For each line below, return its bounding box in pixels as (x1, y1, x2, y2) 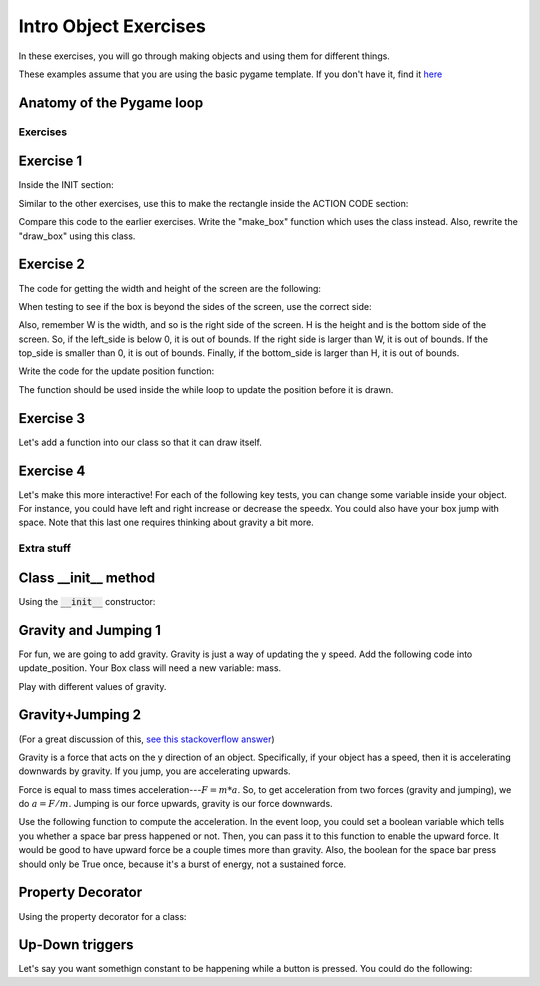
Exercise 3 (18, 410, 85, 427)
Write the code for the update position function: (18, 365, 215, 377)
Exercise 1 (18, 153, 83, 170)
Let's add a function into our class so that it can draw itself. (18, 436, 262, 448)
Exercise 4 (18, 462, 86, 479)
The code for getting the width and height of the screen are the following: (18, 282, 322, 294)
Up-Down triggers (18, 936, 134, 954)
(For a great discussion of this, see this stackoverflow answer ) (18, 733, 275, 745)
